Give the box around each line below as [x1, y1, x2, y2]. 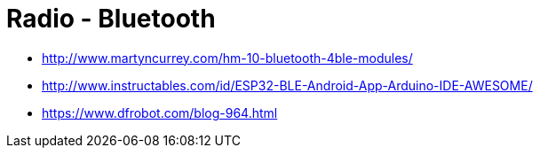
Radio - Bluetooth [6, 4, 216, 34]
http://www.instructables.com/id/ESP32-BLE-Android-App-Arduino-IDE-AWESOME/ [42, 77, 533, 93]
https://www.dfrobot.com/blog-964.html [42, 105, 278, 120]
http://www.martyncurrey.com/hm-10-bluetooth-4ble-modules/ [42, 50, 413, 66]
